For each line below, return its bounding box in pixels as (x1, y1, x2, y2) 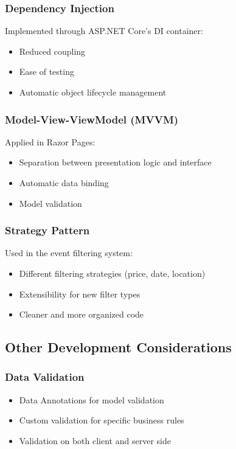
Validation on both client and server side (19, 434, 171, 447)
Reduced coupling (19, 44, 86, 57)
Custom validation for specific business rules (19, 414, 184, 426)
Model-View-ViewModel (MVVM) (5, 111, 179, 127)
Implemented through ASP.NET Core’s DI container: (5, 24, 203, 37)
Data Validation (5, 369, 85, 385)
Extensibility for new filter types (19, 287, 141, 300)
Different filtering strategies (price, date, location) (19, 267, 206, 279)
